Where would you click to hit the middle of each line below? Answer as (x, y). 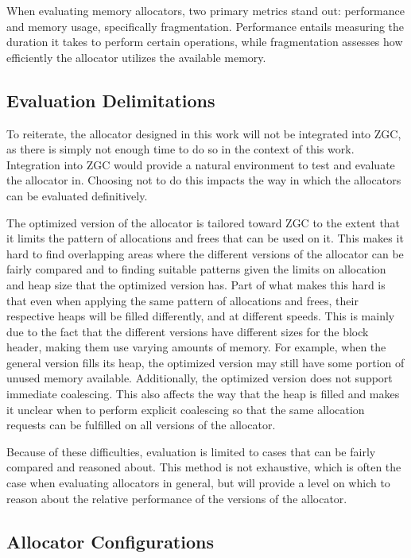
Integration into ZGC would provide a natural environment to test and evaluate (201, 164)
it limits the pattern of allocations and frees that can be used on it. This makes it (205, 238)
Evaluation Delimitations (111, 100)
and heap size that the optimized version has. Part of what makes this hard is (196, 284)
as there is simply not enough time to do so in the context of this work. (180, 149)
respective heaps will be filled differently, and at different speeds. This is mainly (201, 316)
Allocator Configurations (110, 541)
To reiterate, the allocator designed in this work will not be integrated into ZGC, (204, 133)
